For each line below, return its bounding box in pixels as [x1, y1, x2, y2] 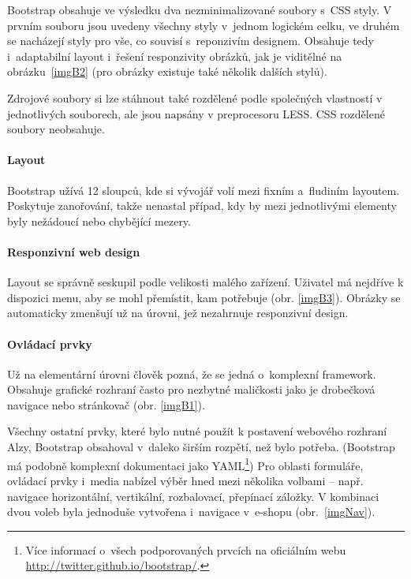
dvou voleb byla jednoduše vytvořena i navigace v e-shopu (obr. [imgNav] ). [7, 503, 376, 520]
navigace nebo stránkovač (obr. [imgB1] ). [7, 396, 205, 413]
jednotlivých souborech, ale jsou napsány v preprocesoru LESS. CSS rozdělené [7, 105, 385, 121]
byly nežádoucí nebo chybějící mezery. [7, 212, 191, 229]
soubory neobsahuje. [7, 121, 105, 137]
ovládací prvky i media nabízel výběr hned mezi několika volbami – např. [7, 472, 364, 488]
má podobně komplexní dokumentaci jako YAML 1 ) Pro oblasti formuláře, [7, 454, 364, 473]
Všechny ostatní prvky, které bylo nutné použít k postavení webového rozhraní [7, 423, 387, 439]
